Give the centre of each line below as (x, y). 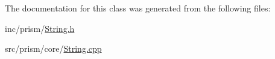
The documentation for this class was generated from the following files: (138, 8)
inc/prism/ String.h (40, 28)
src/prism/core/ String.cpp (53, 48)
